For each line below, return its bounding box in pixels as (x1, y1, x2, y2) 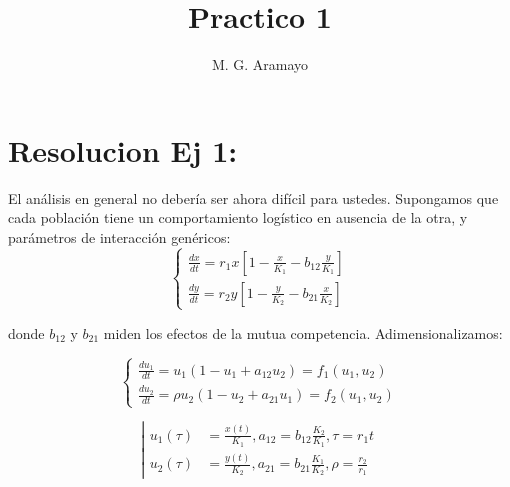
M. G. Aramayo (211, 54, 309, 75)
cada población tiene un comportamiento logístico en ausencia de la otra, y (8, 207, 468, 228)
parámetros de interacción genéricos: (8, 226, 231, 247)
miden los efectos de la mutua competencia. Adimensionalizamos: (103, 322, 503, 343)
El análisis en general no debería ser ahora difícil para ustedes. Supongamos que (8, 187, 499, 208)
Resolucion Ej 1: (8, 129, 238, 170)
